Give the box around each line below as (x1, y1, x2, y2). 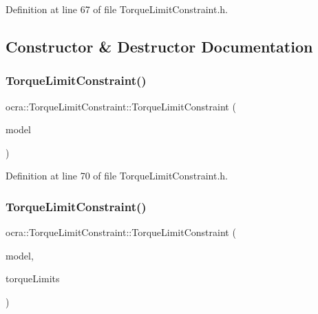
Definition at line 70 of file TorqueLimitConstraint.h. (6, 168, 228, 183)
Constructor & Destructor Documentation (6, 35, 313, 57)
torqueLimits (6, 271, 60, 286)
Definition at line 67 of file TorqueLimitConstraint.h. (6, 2, 228, 16)
